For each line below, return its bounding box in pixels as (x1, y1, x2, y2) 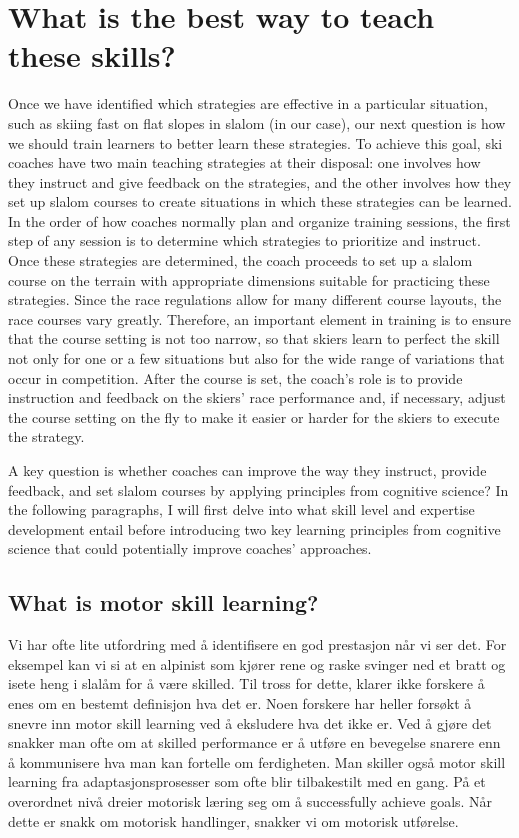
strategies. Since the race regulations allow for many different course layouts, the (8, 289, 502, 310)
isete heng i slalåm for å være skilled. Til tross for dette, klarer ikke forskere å (8, 673, 485, 694)
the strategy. (8, 426, 85, 447)
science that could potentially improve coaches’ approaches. (8, 538, 372, 559)
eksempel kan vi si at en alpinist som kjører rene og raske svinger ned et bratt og (8, 653, 506, 674)
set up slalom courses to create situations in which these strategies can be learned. (8, 191, 512, 212)
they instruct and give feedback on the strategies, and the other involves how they (8, 171, 512, 192)
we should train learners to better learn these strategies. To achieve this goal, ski (8, 132, 503, 153)
